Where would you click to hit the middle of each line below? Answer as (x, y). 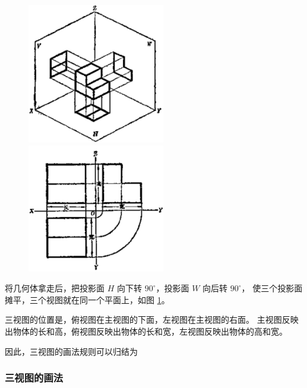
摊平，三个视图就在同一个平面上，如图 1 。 (87, 299)
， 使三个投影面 (272, 288)
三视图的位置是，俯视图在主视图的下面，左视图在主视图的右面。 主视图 (143, 319)
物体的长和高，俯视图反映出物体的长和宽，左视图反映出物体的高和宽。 (150, 331)
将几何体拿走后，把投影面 (55, 288)
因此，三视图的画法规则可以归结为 (71, 351)
